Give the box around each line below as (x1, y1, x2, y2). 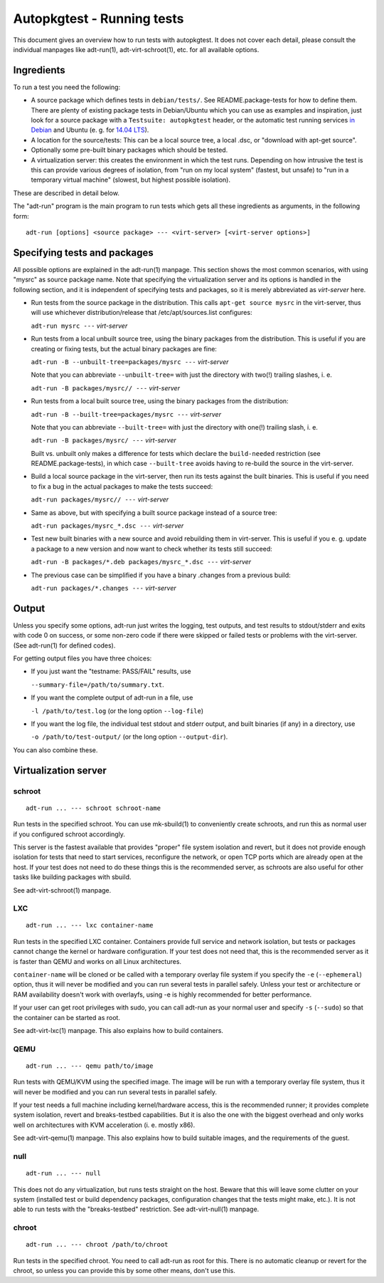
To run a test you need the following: (13, 83, 121, 91)
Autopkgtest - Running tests (13, 11, 184, 26)
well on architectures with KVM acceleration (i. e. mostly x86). (13, 1121, 196, 1129)
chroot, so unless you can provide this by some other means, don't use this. (13, 1267, 236, 1275)
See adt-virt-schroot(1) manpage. (13, 885, 112, 894)
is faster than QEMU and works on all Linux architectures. (13, 957, 181, 965)
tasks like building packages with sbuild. (13, 873, 132, 881)
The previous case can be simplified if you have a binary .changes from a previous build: (31, 571, 291, 579)
